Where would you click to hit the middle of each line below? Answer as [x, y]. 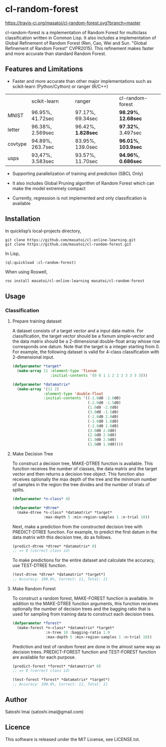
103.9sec [131, 147]
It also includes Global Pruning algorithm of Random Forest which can [83, 183]
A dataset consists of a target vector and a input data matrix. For [78, 331]
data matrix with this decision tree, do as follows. [62, 537]
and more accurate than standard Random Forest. [56, 54]
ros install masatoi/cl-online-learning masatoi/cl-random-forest [75, 281]
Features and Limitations [44, 69]
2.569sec [43, 132]
